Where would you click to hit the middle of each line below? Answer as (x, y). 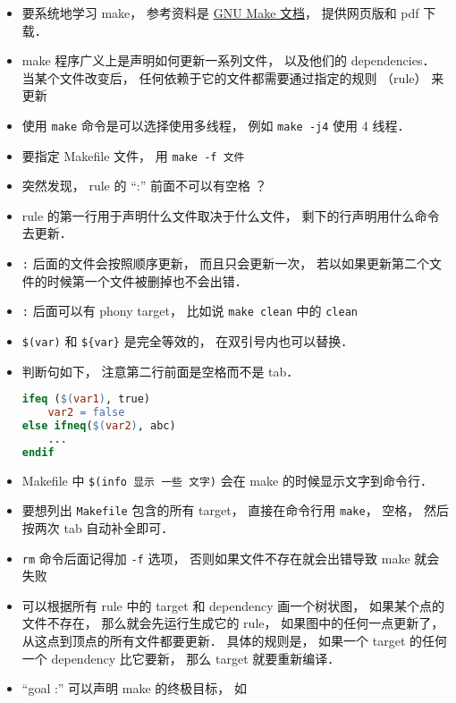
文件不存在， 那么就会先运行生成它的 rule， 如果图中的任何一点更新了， (233, 623)
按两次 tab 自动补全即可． (98, 527)
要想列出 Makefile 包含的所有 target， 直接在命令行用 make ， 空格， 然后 (235, 510)
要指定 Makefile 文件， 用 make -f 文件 (133, 155)
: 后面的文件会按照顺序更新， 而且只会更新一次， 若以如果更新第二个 (225, 263)
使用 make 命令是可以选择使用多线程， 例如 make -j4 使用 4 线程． (216, 125)
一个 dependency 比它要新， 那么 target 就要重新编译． (181, 658)
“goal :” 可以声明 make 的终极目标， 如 (134, 688)
